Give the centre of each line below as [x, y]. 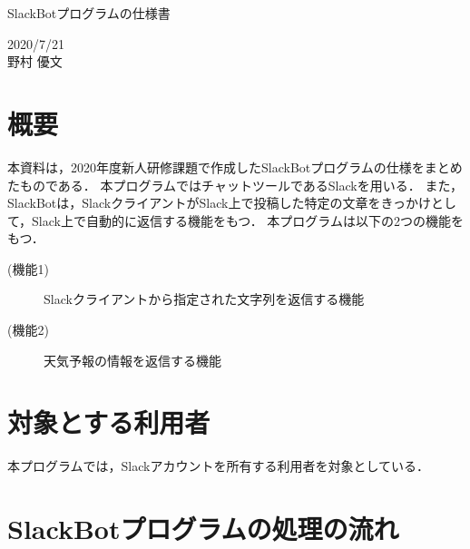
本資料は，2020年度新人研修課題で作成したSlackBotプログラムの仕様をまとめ [235, 167]
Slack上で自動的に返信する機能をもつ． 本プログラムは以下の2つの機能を [248, 220]
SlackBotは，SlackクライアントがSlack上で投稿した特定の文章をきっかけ [219, 203]
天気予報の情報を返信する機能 [132, 360]
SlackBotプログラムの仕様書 [89, 13]
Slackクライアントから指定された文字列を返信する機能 [204, 299]
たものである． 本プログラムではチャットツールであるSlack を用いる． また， [235, 185]
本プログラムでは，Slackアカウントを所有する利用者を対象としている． [219, 466]
